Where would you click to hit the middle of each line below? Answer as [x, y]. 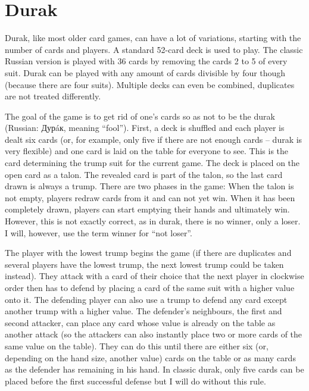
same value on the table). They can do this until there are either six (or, [137, 345]
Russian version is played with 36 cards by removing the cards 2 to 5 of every [146, 61]
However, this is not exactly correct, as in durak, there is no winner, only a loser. [153, 221]
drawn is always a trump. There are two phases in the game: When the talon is [149, 186]
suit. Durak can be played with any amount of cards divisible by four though [145, 72]
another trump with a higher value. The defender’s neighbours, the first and [143, 311]
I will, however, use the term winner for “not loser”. [99, 232]
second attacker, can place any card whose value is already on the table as [140, 322]
